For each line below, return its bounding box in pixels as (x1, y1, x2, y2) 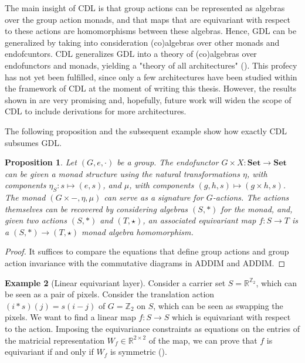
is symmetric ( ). (110, 345, 167, 358)
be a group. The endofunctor (117, 156, 219, 168)
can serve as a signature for (104, 191, 204, 203)
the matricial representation (5, 334, 105, 346)
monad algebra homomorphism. (82, 225, 194, 238)
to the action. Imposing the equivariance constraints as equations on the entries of (5, 323, 300, 335)
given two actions (5, 214, 67, 226)
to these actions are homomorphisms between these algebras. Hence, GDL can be (5, 25, 297, 37)
